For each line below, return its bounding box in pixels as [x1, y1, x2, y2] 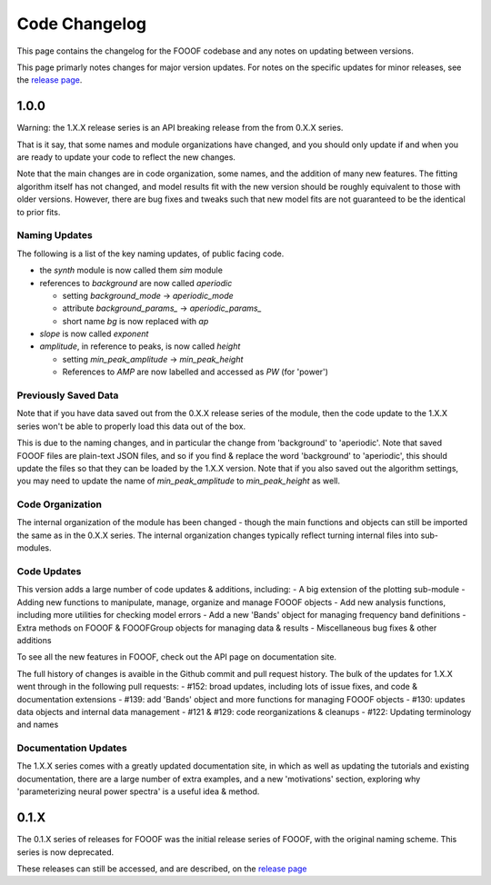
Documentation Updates [16, 741, 127, 754]
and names [16, 719, 59, 731]
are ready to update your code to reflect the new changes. [16, 152, 236, 163]
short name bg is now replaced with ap [62, 315, 209, 326]
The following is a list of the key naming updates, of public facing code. [16, 248, 285, 259]
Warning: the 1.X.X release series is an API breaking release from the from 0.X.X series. [16, 123, 344, 134]
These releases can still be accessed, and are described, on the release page [16, 863, 308, 874]
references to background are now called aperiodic [39, 277, 233, 288]
